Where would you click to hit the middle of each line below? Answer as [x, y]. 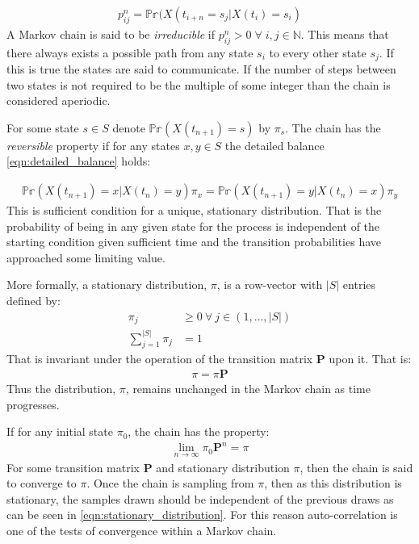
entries [359, 285]
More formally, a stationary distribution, [107, 285]
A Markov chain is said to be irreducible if [111, 33]
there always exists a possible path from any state [130, 52]
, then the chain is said [356, 467]
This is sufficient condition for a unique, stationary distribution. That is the [194, 210]
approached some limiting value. [86, 257]
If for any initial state [60, 431]
